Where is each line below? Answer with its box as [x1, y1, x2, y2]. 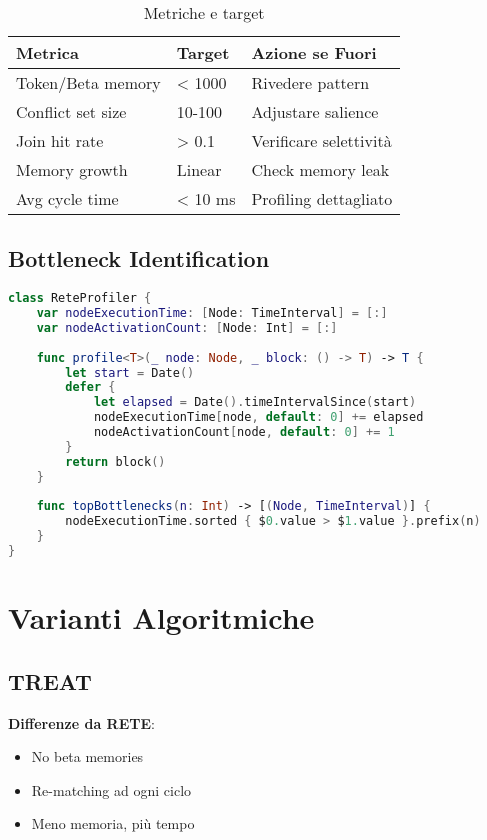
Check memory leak [251, 158, 390, 181]
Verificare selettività [251, 129, 392, 152]
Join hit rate [16, 129, 104, 152]
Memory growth [16, 158, 128, 181]
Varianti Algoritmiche [8, 597, 315, 638]
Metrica [16, 41, 79, 64]
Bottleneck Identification [8, 243, 270, 274]
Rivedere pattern [251, 71, 370, 94]
